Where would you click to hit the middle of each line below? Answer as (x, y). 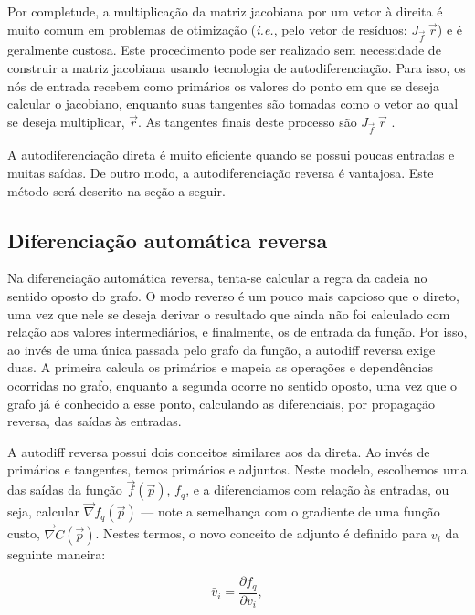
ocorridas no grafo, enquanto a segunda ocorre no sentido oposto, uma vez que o (232, 386)
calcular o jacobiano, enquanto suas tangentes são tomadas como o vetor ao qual (233, 104)
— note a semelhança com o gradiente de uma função (290, 511)
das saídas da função (65, 490)
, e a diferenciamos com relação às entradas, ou (317, 490)
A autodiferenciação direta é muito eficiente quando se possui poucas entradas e (231, 155)
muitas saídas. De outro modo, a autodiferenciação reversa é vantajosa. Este (221, 173)
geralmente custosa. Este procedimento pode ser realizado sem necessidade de (224, 50)
